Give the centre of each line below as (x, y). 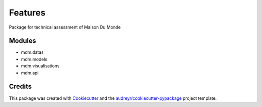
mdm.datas (32, 52)
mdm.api (30, 73)
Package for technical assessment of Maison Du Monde (65, 27)
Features (27, 13)
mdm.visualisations (40, 66)
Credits (20, 86)
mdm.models (34, 59)
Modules (23, 41)
